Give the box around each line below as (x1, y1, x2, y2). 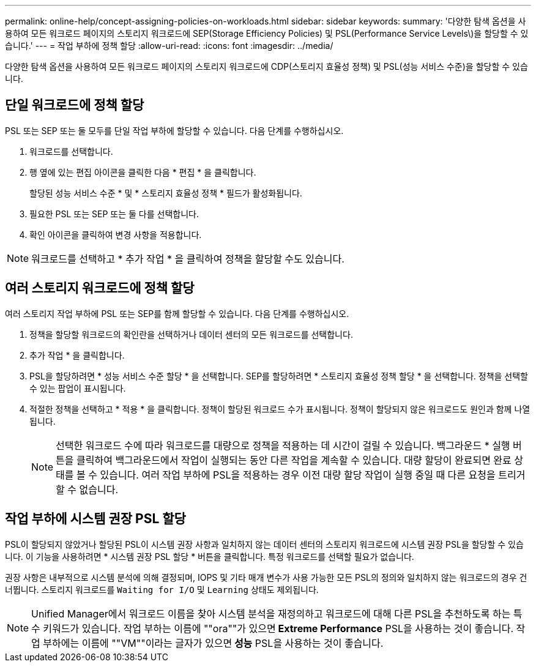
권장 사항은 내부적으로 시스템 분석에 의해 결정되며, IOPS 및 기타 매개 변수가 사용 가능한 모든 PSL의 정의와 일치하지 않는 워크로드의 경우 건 (5, 572, 527, 583)
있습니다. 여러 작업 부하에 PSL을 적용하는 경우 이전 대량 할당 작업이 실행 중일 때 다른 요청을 (100, 468, 496, 481)
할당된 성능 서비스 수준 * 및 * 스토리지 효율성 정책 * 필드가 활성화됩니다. (29, 187, 302, 198)
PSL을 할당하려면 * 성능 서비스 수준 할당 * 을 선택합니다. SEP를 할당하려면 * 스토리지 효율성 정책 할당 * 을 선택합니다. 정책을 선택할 (29, 370, 528, 381)
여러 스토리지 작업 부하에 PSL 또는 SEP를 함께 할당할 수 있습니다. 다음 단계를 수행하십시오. (5, 308, 349, 319)
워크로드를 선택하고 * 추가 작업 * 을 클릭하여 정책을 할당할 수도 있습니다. (31, 252, 344, 265)
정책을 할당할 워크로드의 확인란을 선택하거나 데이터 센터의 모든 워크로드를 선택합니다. (29, 329, 353, 340)
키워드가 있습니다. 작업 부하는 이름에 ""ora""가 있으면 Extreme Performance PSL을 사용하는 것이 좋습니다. (43, 622, 514, 635)
